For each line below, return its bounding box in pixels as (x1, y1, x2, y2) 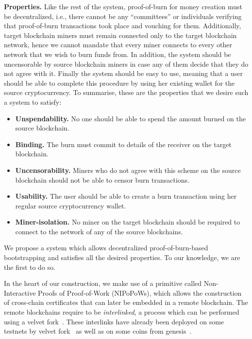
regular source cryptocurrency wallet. (15, 200, 126, 210)
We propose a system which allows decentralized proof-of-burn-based (4, 243, 208, 253)
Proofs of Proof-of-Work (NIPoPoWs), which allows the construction (38, 287, 242, 298)
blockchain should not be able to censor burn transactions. (15, 174, 190, 185)
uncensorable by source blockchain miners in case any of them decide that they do (4, 58, 249, 69)
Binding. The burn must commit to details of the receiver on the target (15, 139, 232, 149)
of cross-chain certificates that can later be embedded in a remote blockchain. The (4, 297, 248, 307)
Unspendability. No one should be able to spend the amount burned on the (15, 113, 246, 123)
